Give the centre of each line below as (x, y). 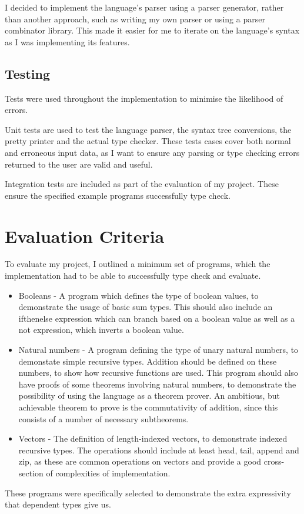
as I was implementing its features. (67, 41)
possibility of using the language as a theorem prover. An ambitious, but (149, 395)
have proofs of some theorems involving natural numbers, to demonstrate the (157, 384)
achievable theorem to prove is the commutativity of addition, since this (148, 407)
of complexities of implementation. (108, 473)
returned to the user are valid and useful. (79, 164)
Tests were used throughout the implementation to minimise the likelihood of (144, 98)
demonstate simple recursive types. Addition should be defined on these (148, 361)
